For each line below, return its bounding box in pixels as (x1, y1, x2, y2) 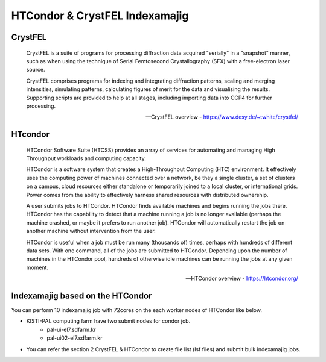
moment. (26, 264, 48, 271)
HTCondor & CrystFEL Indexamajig (11, 9, 189, 22)
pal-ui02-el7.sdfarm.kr (46, 334, 103, 342)
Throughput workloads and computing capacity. (26, 155, 146, 162)
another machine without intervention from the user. (26, 228, 156, 235)
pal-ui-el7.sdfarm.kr (46, 326, 96, 333)
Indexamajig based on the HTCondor (11, 290, 152, 301)
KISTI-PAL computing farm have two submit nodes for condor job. (26, 317, 191, 325)
